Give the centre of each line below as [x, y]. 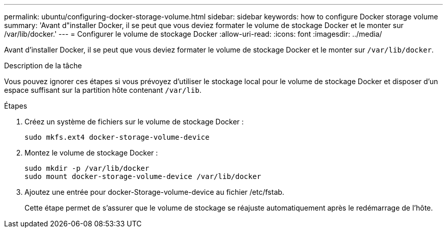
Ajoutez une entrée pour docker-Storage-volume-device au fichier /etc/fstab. [155, 192]
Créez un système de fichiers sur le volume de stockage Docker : [134, 122]
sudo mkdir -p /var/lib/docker [87, 168]
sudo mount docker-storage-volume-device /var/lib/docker [143, 176]
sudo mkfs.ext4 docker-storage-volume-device [117, 137]
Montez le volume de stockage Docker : [91, 153]
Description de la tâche [43, 66]
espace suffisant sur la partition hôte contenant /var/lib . [103, 90]
